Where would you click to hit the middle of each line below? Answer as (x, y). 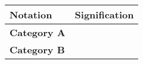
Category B (37, 49)
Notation (31, 15)
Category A (38, 32)
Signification (104, 15)
